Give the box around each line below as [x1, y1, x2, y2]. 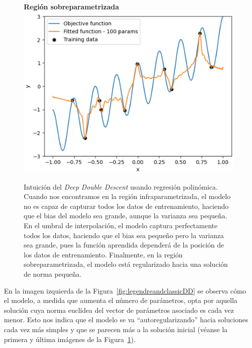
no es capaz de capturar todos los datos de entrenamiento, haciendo [24, 200, 229, 211]
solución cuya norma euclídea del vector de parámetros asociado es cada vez [4, 304, 234, 315]
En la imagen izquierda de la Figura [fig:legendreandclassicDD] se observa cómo [4, 285, 247, 296]
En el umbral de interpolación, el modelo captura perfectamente [24, 220, 217, 230]
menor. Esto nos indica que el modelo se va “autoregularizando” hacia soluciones [4, 314, 249, 325]
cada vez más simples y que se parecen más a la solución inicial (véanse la [4, 324, 228, 334]
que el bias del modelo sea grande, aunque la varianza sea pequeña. [24, 210, 227, 221]
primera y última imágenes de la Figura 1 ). [4, 334, 136, 344]
